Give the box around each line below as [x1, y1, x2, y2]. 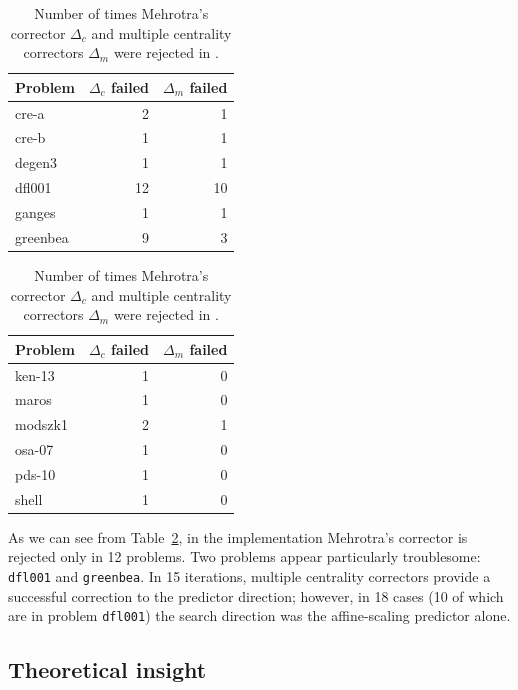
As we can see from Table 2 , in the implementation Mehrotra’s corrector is [8, 526, 468, 547]
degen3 [15, 152, 57, 173]
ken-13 [15, 364, 55, 385]
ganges [15, 202, 56, 222]
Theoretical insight [8, 654, 207, 685]
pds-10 [15, 463, 56, 484]
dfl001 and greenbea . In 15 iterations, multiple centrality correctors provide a [8, 566, 491, 587]
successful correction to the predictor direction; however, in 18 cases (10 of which [8, 585, 504, 606]
